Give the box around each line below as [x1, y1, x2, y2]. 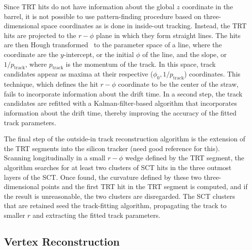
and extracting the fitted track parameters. [33, 210, 161, 220]
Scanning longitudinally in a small [4, 153, 105, 163]
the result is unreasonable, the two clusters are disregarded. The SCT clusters [4, 191, 235, 201]
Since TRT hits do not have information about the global [4, 1, 175, 11]
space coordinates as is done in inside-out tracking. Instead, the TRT [41, 20, 247, 31]
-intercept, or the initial [64, 49, 134, 59]
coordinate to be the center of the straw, [118, 79, 239, 89]
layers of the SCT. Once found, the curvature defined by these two [4, 172, 202, 182]
